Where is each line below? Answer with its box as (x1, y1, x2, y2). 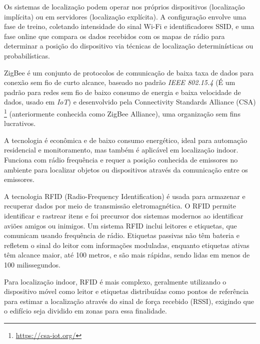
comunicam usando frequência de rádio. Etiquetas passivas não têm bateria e (4, 230, 239, 240)
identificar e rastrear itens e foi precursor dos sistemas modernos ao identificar (4, 210, 243, 220)
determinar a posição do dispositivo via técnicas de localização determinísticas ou (4, 40, 253, 51)
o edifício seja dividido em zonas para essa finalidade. (4, 305, 167, 316)
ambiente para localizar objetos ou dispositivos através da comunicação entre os (4, 164, 248, 174)
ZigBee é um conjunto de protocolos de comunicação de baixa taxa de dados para (4, 67, 254, 77)
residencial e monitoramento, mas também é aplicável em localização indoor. (4, 144, 238, 155)
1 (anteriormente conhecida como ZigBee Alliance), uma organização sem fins (4, 106, 240, 118)
